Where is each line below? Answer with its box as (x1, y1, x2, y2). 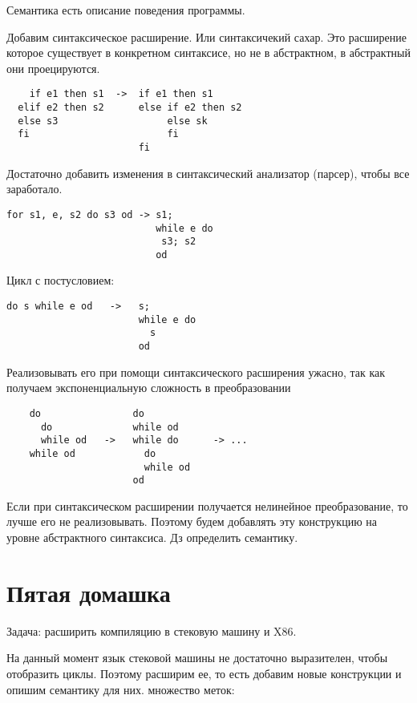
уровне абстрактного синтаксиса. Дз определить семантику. (6, 529, 298, 545)
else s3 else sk (18, 115, 208, 127)
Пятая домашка (6, 576, 171, 608)
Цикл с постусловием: (6, 272, 115, 289)
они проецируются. (6, 59, 100, 76)
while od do (29, 447, 156, 459)
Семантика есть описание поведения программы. (6, 2, 245, 18)
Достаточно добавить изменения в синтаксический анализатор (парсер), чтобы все (6, 164, 410, 181)
